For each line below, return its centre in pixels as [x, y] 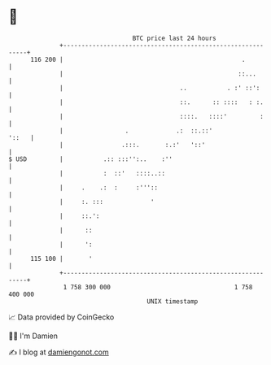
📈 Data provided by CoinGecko [61, 317]
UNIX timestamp [173, 301]
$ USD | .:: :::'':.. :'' [91, 159]
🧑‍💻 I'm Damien [33, 336]
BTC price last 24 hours [175, 38]
